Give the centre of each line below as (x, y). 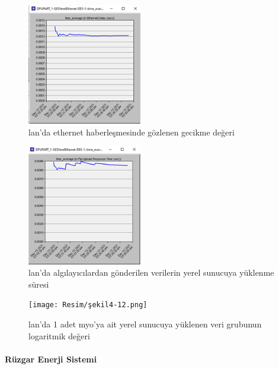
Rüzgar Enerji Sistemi (51, 359)
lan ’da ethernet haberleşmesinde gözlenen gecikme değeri (132, 132)
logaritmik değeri (59, 335)
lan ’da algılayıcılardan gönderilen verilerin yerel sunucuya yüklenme (151, 272)
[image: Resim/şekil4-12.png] (88, 305)
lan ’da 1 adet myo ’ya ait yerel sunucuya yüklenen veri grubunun (145, 324)
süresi (39, 284)
